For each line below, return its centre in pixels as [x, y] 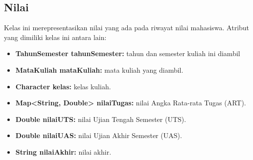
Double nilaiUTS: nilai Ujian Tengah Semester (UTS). [101, 119]
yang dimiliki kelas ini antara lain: [55, 37]
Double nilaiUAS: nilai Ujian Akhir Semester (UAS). [99, 135]
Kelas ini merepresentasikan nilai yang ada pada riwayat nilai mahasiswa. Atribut [127, 28]
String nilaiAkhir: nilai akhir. [63, 151]
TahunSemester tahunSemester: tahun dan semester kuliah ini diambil [128, 53]
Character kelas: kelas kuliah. [63, 86]
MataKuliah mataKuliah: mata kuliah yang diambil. [99, 70]
